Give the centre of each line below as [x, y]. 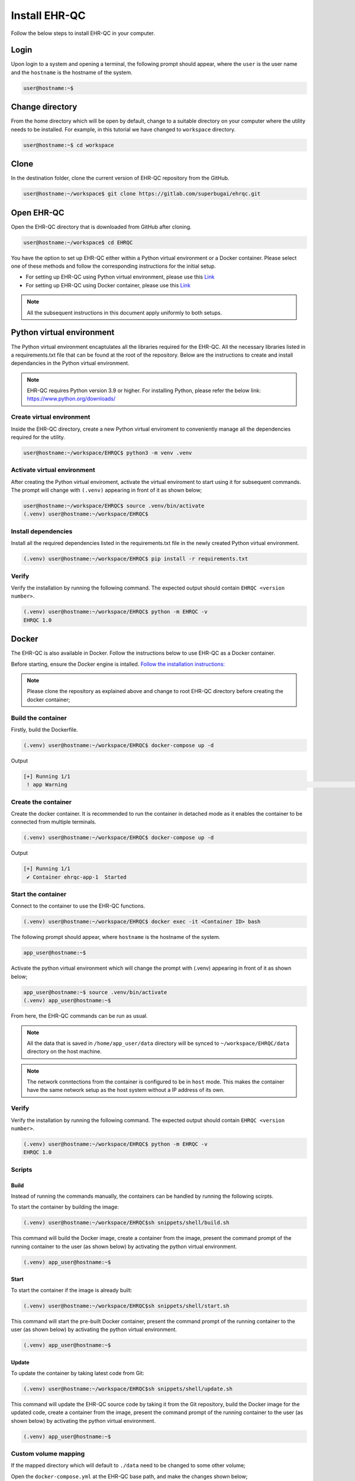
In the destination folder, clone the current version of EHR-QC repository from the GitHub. [120, 178]
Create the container [41, 802]
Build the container [39, 718]
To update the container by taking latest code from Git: [78, 1373]
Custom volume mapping [48, 1454]
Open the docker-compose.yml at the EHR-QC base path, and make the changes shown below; [129, 1476]
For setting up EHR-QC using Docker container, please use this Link [108, 285]
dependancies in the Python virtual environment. [70, 363]
